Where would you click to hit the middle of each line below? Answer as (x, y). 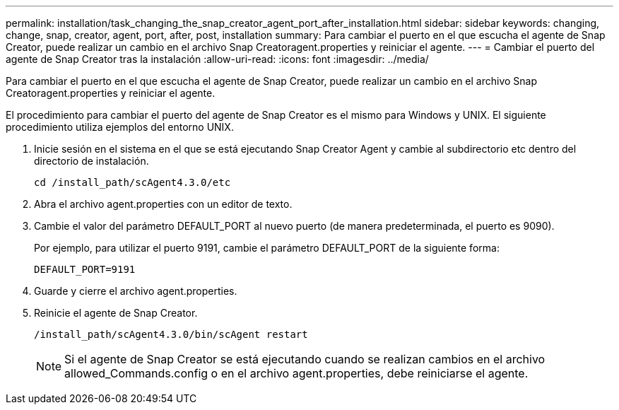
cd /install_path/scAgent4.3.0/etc (132, 182)
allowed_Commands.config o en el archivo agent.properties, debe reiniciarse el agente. (296, 373)
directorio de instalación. (92, 161)
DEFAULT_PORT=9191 (85, 269)
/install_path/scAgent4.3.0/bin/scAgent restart (171, 334)
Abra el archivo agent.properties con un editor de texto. (163, 204)
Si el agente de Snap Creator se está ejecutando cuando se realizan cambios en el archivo (305, 359)
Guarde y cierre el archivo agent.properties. (136, 291)
